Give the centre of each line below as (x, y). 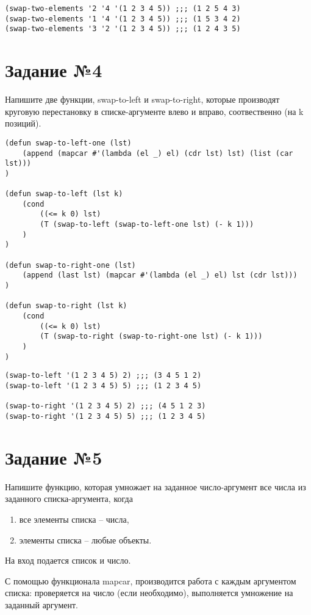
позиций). (23, 123)
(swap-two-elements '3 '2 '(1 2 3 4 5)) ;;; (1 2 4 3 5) (123, 29)
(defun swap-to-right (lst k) (66, 306)
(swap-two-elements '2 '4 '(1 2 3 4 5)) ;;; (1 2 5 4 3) (123, 9)
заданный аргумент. (41, 604)
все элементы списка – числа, (74, 519)
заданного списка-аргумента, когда (69, 499)
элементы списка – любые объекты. (85, 540)
